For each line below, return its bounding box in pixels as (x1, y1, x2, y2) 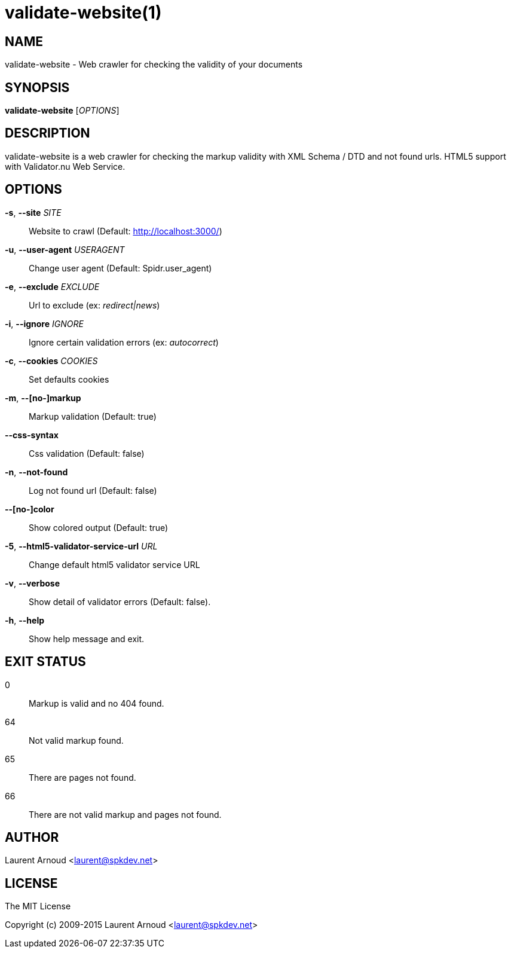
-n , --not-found (5, 466, 68, 477)
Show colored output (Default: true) (29, 522, 169, 533)
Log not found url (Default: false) (29, 485, 157, 496)
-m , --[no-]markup (5, 392, 81, 403)
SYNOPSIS (5, 80, 70, 95)
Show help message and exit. (29, 633, 145, 644)
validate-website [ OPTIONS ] (5, 105, 120, 116)
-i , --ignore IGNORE (5, 318, 84, 329)
